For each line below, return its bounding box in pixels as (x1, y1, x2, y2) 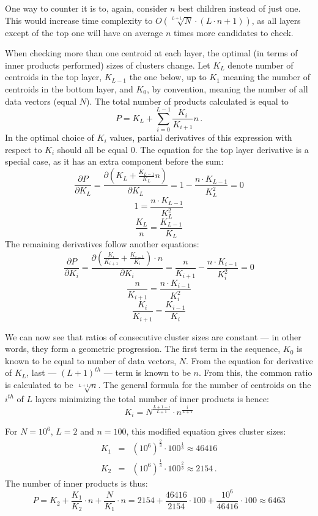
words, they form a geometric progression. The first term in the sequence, (5, 342, 281, 355)
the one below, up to (129, 70, 207, 83)
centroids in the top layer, (5, 70, 102, 83)
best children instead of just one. (178, 2, 301, 14)
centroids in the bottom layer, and (5, 82, 133, 95)
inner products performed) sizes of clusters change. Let (5, 58, 210, 71)
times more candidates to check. (173, 26, 294, 39)
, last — (26, 366, 57, 379)
